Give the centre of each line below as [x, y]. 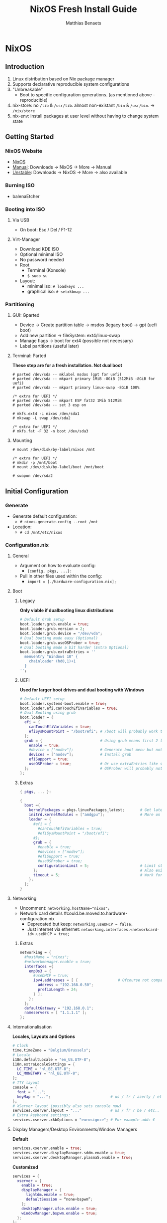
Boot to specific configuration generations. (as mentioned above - [87, 95]
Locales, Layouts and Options [44, 1036]
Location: [22, 527]
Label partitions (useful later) [49, 346]
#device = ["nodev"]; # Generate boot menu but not [96, 750]
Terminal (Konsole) [46, 270]
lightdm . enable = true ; [50, 1195]
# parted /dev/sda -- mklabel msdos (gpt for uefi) [67, 375]
